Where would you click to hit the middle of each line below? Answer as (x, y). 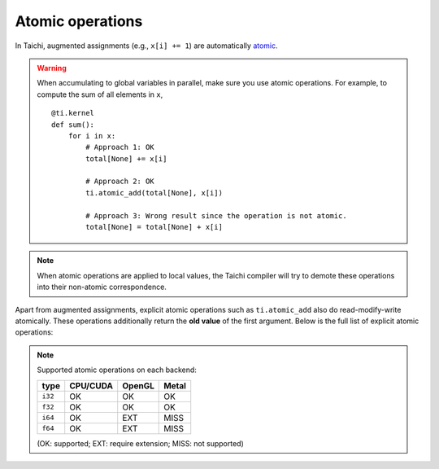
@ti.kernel (73, 113)
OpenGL (138, 385)
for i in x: (92, 136)
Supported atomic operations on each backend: (117, 370)
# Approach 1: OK (120, 147)
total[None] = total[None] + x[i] (154, 227)
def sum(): (73, 125)
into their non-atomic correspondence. (102, 287)
